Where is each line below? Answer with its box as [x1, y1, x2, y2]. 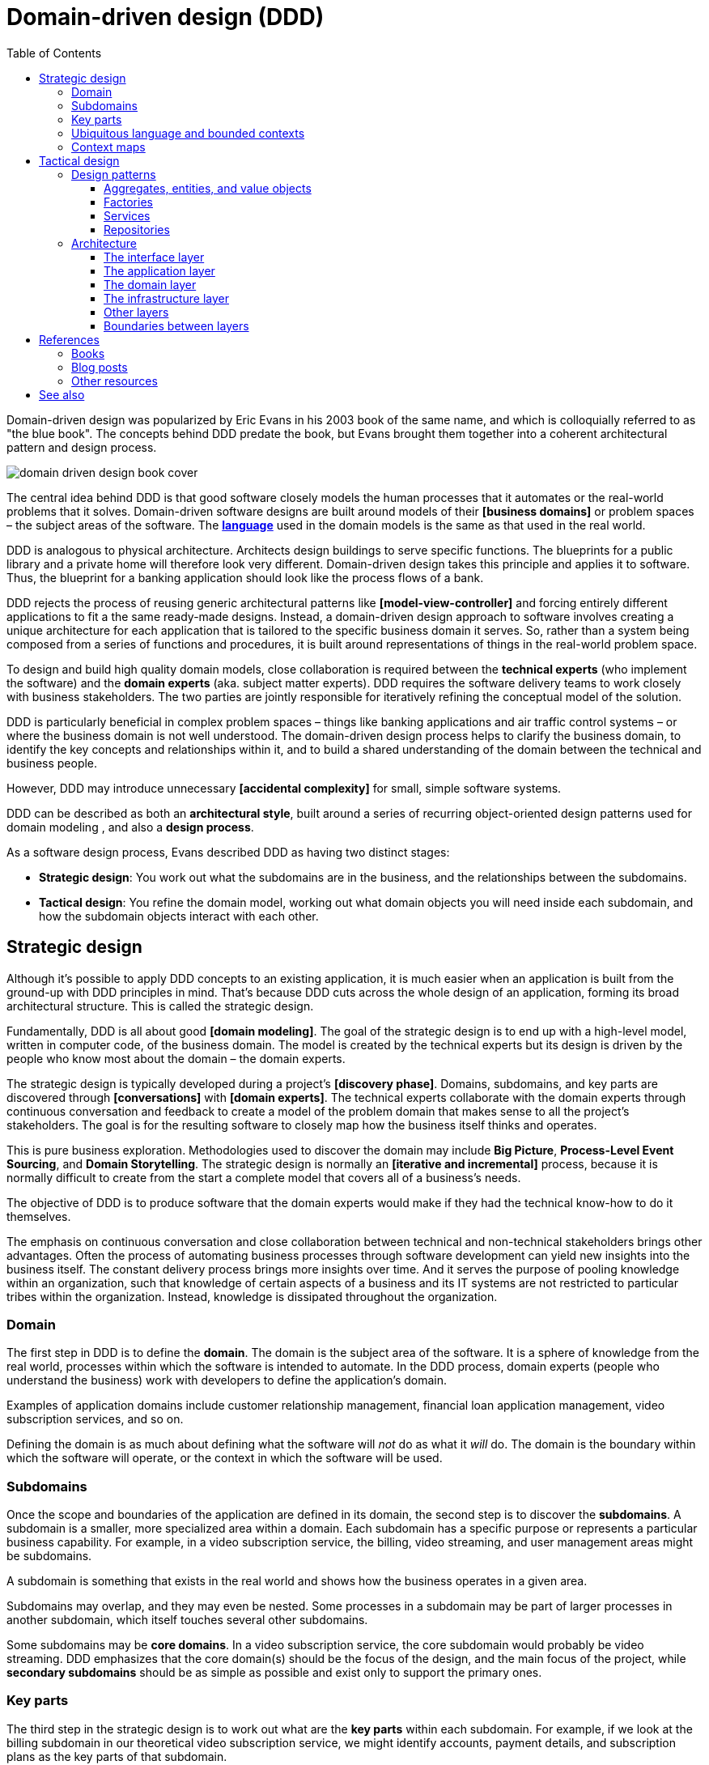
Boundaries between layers [104, 318, 249, 333]
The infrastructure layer [104, 291, 229, 305]
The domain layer [104, 277, 197, 291]
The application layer [104, 263, 215, 278]
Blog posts [71, 359, 128, 374]
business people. [6, 755, 98, 770]
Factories [104, 194, 153, 209]
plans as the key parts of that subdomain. [6, 1749, 227, 1763]
